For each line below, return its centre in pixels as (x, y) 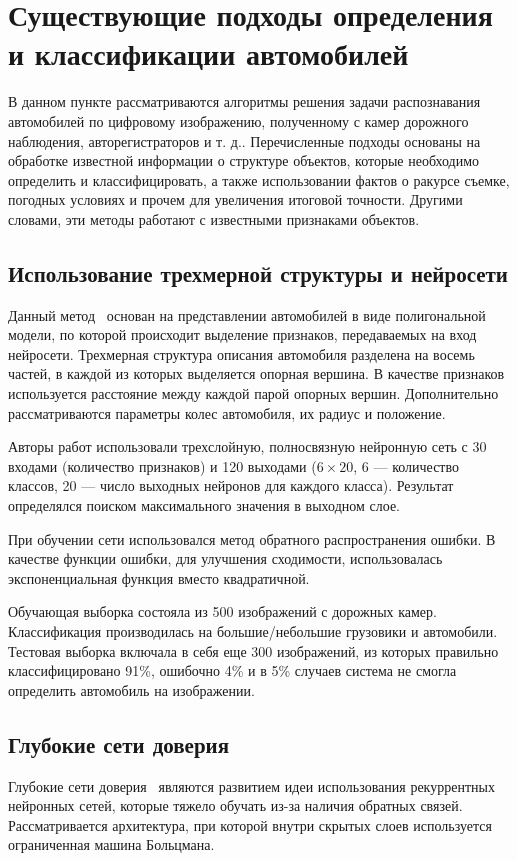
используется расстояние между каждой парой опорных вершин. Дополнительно (253, 393)
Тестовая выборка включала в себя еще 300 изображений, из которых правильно (253, 650)
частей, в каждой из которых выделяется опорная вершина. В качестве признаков (256, 373)
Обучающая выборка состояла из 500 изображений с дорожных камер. (222, 611)
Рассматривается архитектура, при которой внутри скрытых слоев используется (250, 824)
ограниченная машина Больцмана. (111, 844)
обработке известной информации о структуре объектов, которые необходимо (244, 160)
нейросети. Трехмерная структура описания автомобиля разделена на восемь (241, 353)
